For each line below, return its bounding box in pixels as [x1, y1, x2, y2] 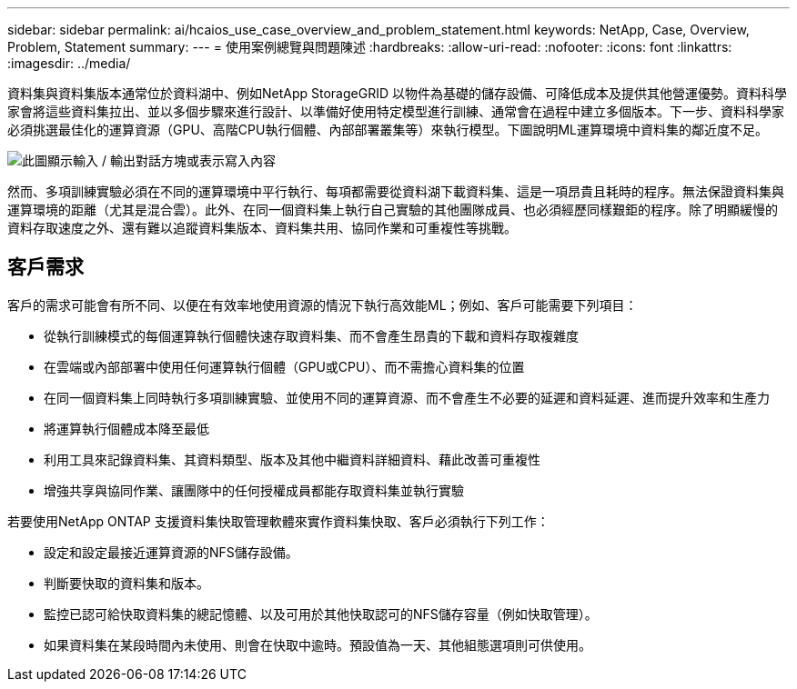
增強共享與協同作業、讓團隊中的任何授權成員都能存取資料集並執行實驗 [44, 482, 464, 498]
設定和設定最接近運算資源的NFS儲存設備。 [44, 544, 298, 560]
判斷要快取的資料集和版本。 [44, 574, 209, 591]
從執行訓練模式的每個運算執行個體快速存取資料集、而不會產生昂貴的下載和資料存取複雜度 [44, 327, 579, 344]
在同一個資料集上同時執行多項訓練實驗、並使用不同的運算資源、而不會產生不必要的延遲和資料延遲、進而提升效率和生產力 [44, 389, 770, 405]
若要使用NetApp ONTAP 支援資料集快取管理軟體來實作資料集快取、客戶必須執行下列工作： [7, 513, 550, 529]
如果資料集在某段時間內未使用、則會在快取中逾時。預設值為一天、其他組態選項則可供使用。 [44, 636, 591, 653]
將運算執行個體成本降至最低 [44, 420, 209, 436]
